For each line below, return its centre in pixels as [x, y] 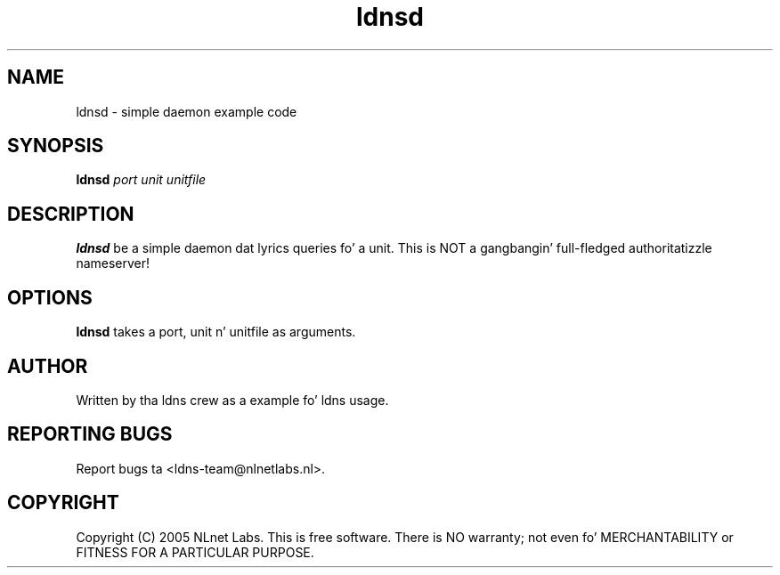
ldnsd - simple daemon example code [187, 111]
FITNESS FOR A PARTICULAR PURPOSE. [195, 552]
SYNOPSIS [56, 146]
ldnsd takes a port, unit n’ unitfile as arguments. [216, 332]
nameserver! [113, 263]
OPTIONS [50, 297]
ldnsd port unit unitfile [141, 180]
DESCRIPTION [71, 214]
